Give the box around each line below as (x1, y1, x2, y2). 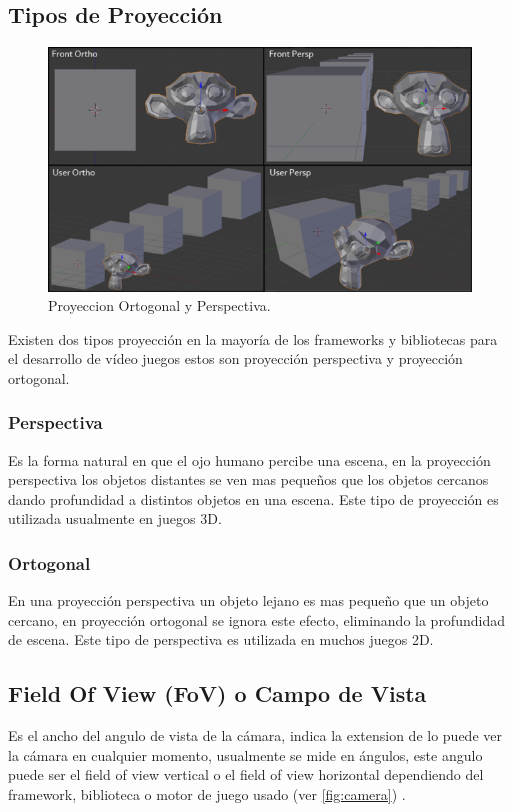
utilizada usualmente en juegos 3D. (8, 508, 222, 529)
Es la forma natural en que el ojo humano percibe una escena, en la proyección (8, 449, 491, 470)
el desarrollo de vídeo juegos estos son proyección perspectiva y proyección (8, 348, 463, 369)
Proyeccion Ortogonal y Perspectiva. (48, 295, 271, 316)
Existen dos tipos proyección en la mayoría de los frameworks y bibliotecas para (8, 328, 498, 349)
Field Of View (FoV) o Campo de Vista (8, 678, 427, 709)
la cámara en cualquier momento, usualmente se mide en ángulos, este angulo (8, 744, 483, 765)
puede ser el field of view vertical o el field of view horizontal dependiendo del (8, 764, 484, 785)
